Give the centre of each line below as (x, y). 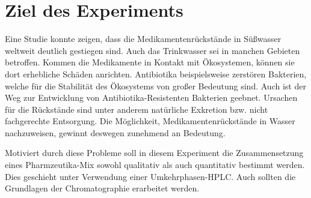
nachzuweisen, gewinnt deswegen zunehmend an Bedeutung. (115, 132)
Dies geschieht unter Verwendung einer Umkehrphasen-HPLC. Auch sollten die (150, 176)
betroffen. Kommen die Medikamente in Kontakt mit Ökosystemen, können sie (150, 62)
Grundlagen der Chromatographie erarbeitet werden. (102, 188)
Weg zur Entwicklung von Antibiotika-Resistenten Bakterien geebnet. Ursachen (151, 97)
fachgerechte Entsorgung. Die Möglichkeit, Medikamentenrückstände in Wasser (150, 121)
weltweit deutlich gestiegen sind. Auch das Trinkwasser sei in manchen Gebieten (152, 50)
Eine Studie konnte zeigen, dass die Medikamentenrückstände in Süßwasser (143, 39)
